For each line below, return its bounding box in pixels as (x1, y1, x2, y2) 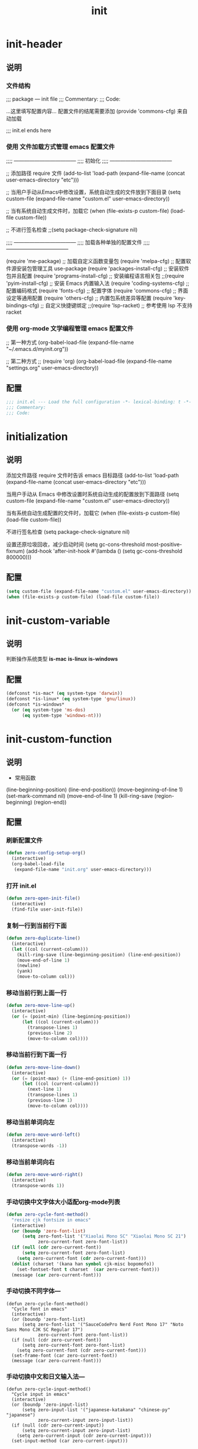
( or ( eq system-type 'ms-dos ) (11, 707, 86, 713)
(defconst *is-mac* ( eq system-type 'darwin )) (6, 690, 123, 697)
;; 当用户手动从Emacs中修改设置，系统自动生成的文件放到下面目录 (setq (6, 189, 181, 196)
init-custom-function (6, 732, 112, 746)
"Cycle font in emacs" (11, 1306, 67, 1312)
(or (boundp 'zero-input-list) (11, 1402, 89, 1408)
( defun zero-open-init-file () (6, 895, 81, 902)
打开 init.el (6, 882, 37, 890)
